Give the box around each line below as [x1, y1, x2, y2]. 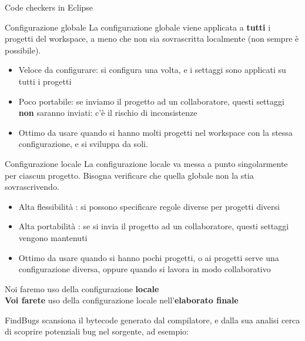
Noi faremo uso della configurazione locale [5, 282, 159, 295]
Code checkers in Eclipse [5, 1, 93, 13]
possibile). [5, 44, 41, 56]
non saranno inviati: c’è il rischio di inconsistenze [18, 106, 197, 119]
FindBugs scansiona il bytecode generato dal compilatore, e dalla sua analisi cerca [5, 313, 300, 326]
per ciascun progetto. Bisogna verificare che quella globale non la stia [5, 169, 254, 181]
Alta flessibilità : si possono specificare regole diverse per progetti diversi [18, 200, 280, 212]
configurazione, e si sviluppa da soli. [18, 138, 148, 150]
